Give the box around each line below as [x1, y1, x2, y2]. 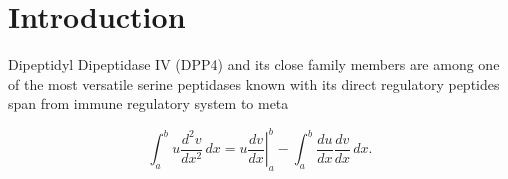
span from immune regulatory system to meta [8, 93, 289, 114]
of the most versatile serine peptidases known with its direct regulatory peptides [8, 73, 500, 94]
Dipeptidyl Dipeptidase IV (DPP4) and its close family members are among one [8, 54, 500, 75]
